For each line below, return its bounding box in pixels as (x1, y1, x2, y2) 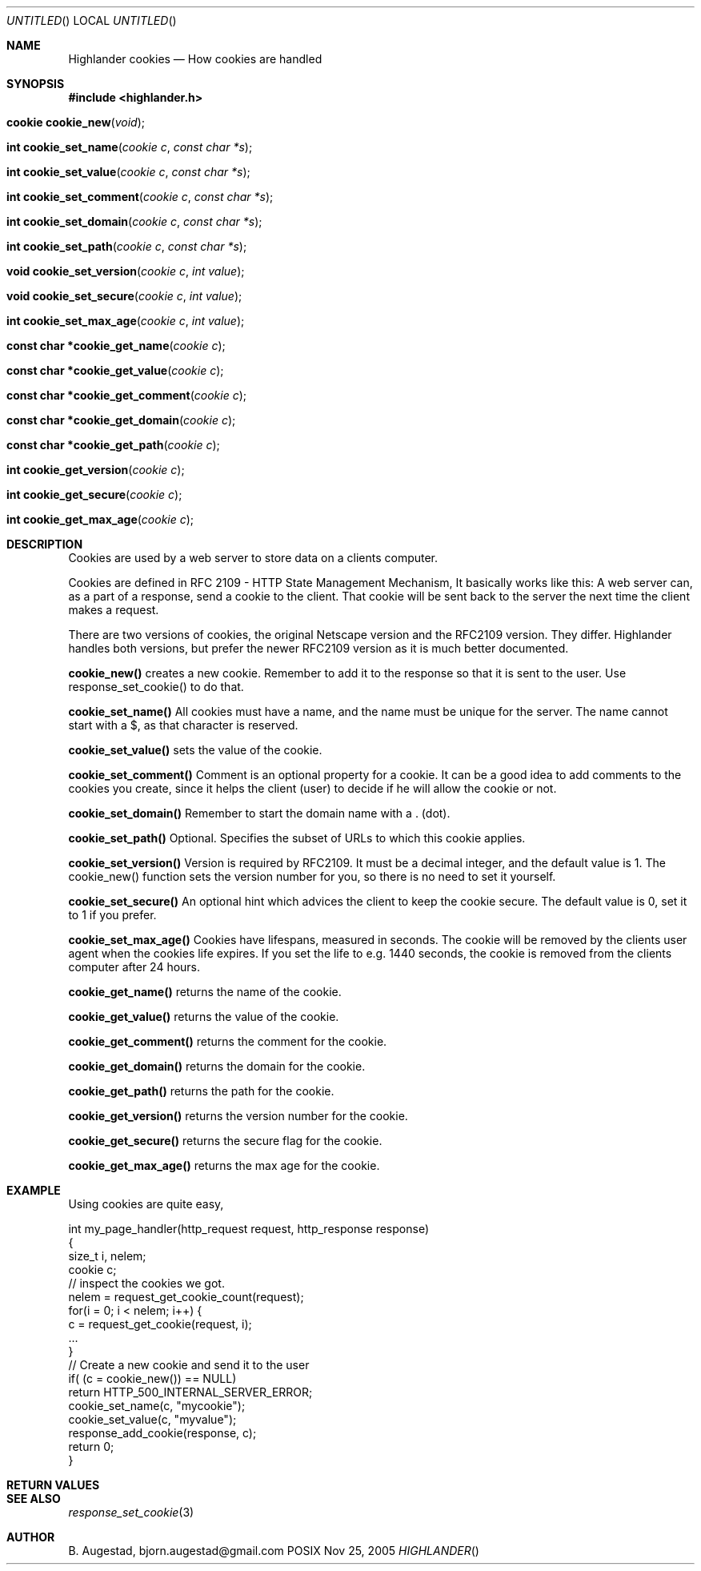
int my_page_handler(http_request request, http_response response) (68, 1222, 429, 1236)
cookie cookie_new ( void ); (6, 115, 145, 129)
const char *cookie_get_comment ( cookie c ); (6, 388, 246, 402)
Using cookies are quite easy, (68, 1197, 224, 1211)
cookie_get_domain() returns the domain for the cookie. (68, 1059, 366, 1073)
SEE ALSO (6, 1492, 61, 1505)
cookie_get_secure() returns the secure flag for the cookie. (68, 1134, 383, 1147)
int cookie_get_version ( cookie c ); (6, 463, 185, 476)
